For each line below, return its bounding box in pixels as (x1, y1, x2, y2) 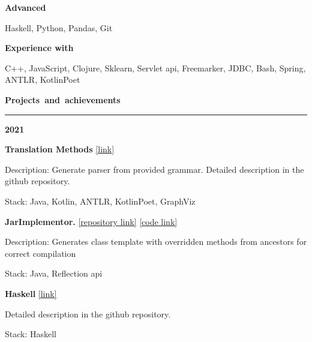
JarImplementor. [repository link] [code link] (5, 215, 178, 227)
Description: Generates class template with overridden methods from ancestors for (5, 235, 307, 248)
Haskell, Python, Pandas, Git (5, 21, 113, 34)
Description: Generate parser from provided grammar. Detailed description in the (5, 163, 304, 175)
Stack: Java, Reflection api (5, 267, 103, 280)
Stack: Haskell (5, 328, 57, 340)
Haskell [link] (5, 287, 57, 299)
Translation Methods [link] (5, 143, 115, 155)
